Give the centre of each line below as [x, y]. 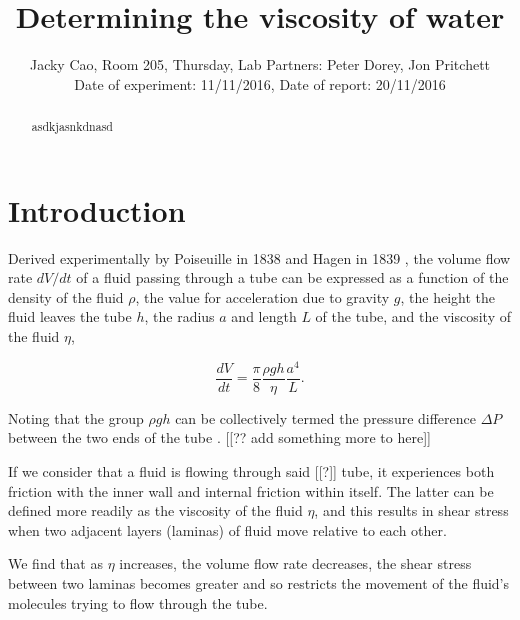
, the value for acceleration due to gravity [262, 296]
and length [264, 316]
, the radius [179, 316]
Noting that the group [76, 417]
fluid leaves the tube [70, 316]
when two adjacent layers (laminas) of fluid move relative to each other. [227, 529]
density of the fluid [66, 296]
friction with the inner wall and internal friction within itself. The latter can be [251, 490]
